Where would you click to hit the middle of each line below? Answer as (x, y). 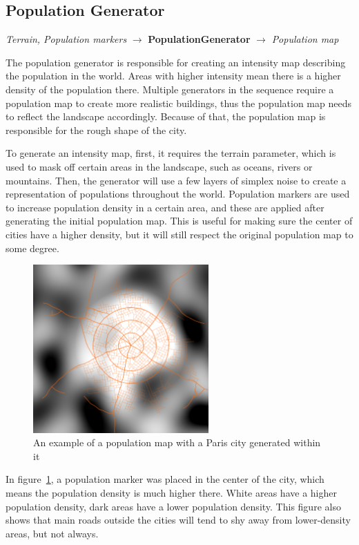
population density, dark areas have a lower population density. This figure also (173, 506)
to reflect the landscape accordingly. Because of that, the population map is (166, 116)
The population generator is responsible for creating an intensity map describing (176, 62)
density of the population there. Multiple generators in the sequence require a (170, 89)
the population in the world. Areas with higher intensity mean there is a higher (173, 76)
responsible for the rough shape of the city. (96, 130)
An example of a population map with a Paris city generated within (177, 442)
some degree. (32, 248)
